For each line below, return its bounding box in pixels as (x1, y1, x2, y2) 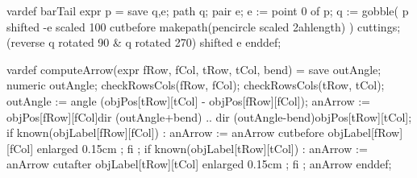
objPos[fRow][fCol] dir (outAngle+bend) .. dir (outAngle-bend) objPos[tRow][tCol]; (6, 108, 412, 125)
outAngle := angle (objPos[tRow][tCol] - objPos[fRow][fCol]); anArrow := (6, 92, 371, 109)
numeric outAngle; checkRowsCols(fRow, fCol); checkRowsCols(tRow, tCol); (6, 77, 385, 93)
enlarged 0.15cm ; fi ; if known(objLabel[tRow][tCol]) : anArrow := (36, 139, 368, 156)
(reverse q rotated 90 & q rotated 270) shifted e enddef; (6, 34, 281, 51)
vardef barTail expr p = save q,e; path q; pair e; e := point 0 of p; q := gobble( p (6, 2, 409, 19)
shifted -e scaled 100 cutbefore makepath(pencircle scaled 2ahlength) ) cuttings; (6, 18, 401, 35)
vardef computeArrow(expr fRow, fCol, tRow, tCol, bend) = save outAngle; (6, 60, 382, 77)
